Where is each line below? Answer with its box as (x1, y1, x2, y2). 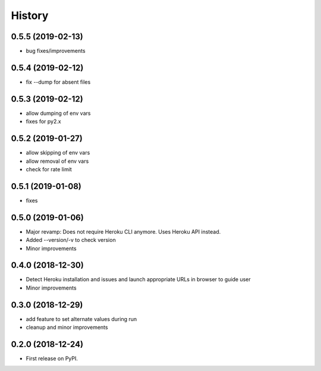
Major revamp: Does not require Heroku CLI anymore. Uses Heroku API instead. (26, 228, 221, 235)
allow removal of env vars (26, 158, 89, 165)
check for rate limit (26, 165, 73, 172)
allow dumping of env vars (26, 109, 91, 117)
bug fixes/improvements (26, 48, 86, 55)
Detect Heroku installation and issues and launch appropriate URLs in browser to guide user (26, 276, 251, 283)
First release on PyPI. (26, 355, 78, 362)
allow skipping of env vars (26, 149, 90, 156)
